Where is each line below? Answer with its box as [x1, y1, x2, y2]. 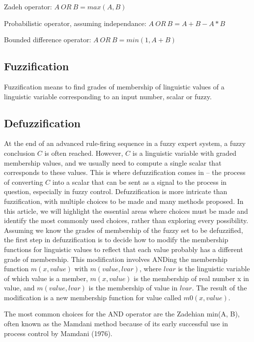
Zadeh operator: [4, 1, 52, 11]
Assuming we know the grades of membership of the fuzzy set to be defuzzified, [4, 225, 243, 235]
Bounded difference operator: [4, 34, 91, 45]
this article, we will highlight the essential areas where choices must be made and [4, 205, 248, 216]
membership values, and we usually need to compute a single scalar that [4, 157, 222, 168]
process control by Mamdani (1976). [4, 328, 113, 338]
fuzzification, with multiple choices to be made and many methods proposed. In [4, 196, 244, 206]
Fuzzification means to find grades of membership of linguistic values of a [4, 81, 225, 91]
